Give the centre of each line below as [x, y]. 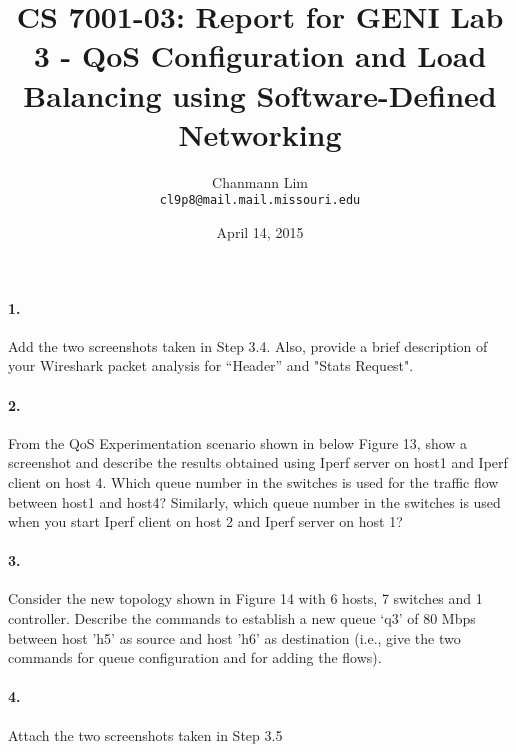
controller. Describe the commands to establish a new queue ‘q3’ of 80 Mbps [242, 618]
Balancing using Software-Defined [260, 94]
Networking [260, 133]
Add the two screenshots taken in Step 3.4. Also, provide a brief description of [248, 345]
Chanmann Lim [260, 181]
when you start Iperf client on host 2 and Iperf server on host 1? [205, 521]
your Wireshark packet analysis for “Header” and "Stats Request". [211, 365]
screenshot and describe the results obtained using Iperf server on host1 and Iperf [258, 462]
